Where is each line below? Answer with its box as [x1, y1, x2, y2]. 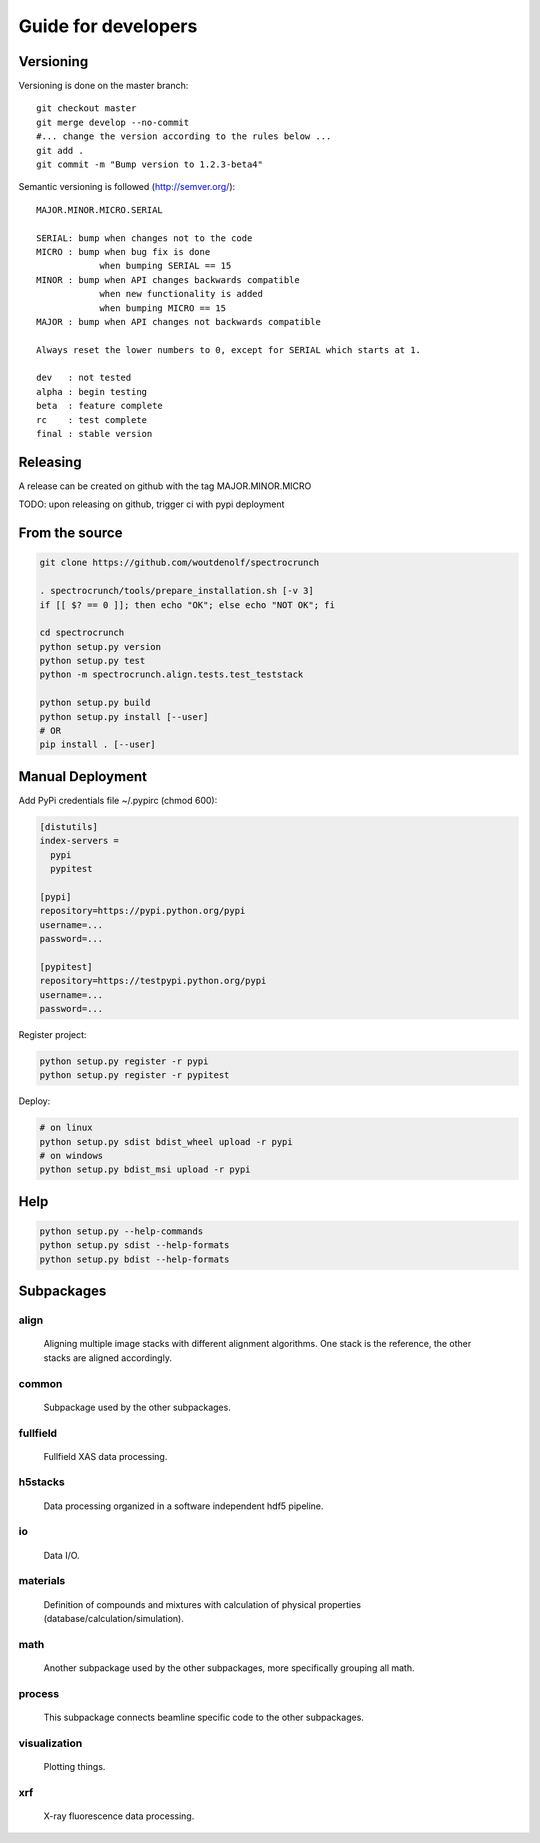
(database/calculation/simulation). [43, 1612, 185, 1624]
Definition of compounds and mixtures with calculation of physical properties [43, 1598, 362, 1610]
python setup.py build [39, 697, 151, 709]
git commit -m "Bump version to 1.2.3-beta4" [36, 159, 264, 170]
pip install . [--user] [39, 739, 157, 750]
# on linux [39, 1122, 93, 1134]
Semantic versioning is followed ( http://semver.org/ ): [18, 181, 236, 193]
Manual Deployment [18, 768, 147, 785]
